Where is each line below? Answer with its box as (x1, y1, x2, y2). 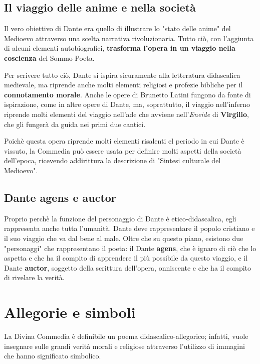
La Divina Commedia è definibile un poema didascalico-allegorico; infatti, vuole (4, 331, 248, 341)
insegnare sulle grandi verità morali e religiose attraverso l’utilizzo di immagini (4, 340, 245, 351)
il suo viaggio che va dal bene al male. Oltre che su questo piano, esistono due (4, 232, 243, 243)
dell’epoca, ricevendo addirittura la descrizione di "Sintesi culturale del (4, 155, 221, 166)
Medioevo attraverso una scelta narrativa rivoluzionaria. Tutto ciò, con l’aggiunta (4, 33, 254, 43)
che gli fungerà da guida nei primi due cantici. (4, 118, 146, 129)
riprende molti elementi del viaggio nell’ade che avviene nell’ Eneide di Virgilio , (4, 108, 249, 119)
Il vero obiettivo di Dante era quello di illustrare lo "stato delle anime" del (4, 23, 231, 34)
